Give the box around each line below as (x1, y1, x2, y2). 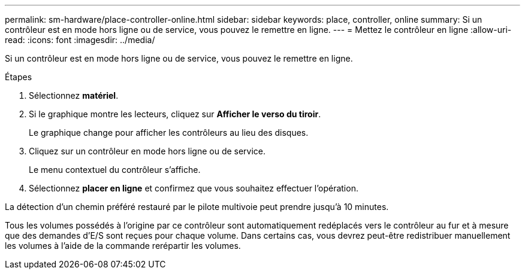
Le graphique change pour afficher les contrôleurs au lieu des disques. (29, 127, 309, 138)
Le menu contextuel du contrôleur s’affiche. (29, 165, 201, 175)
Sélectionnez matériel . (29, 90, 119, 101)
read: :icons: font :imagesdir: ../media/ (5, 35, 155, 45)
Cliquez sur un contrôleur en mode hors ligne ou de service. (29, 146, 266, 156)
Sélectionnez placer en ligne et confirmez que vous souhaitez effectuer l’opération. (29, 183, 358, 193)
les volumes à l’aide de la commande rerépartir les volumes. (5, 240, 241, 251)
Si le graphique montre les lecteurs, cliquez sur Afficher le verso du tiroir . (29, 109, 321, 119)
